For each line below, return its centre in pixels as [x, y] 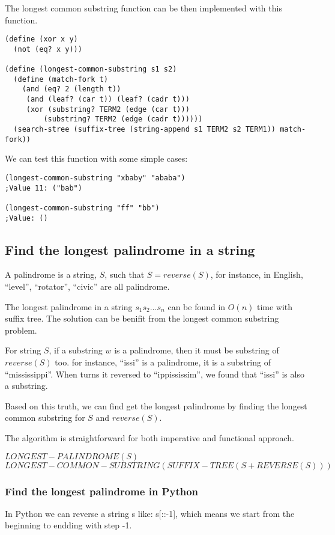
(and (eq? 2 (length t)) [71, 89]
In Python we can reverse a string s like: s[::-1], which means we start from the [150, 513]
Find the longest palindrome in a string [130, 249]
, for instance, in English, [257, 274]
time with [275, 306]
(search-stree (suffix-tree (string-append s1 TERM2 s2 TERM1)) [145, 130]
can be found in [197, 306]
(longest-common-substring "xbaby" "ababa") [95, 178]
